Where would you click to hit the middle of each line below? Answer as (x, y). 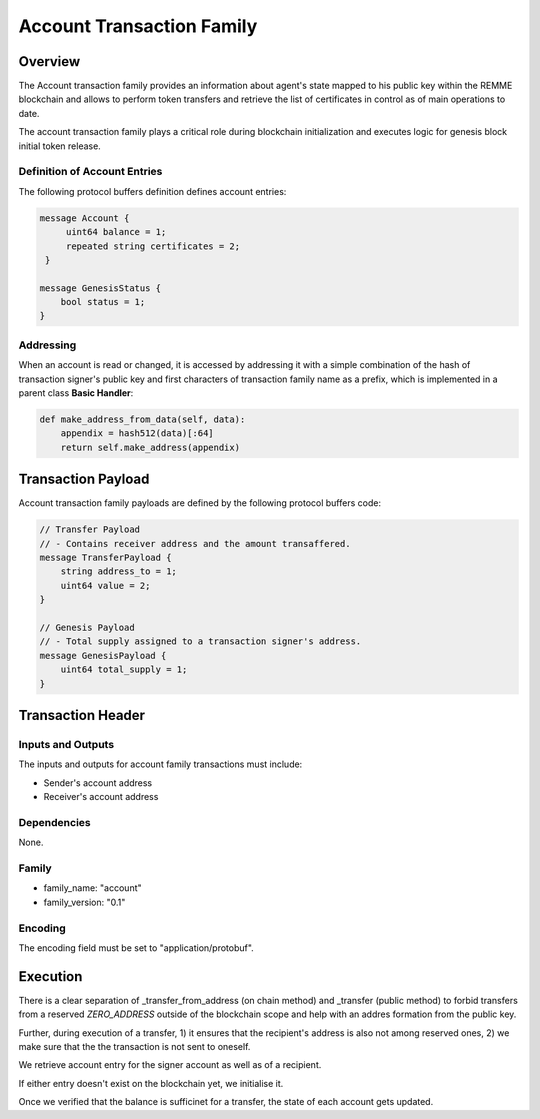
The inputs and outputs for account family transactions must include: (160, 764)
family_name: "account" (92, 888)
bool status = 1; (103, 302)
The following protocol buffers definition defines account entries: (152, 191)
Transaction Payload (84, 479)
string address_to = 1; (118, 571)
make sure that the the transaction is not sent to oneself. (134, 1046)
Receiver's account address (101, 797)
